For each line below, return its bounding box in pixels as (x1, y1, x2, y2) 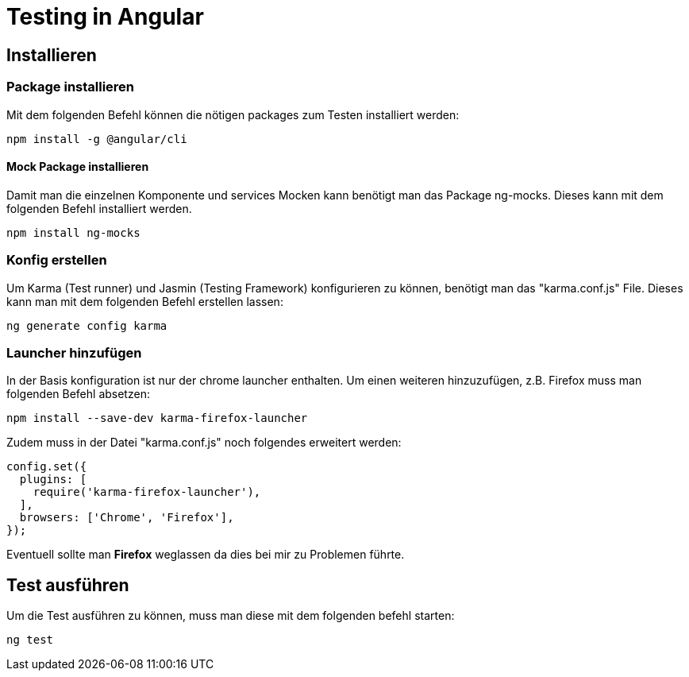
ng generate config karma (6, 319, 167, 332)
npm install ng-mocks (6, 226, 140, 239)
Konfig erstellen (6, 252, 107, 269)
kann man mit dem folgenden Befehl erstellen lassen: (6, 294, 283, 308)
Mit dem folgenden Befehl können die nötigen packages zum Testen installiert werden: (6, 107, 460, 122)
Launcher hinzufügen (6, 344, 142, 361)
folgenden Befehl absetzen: (6, 387, 150, 401)
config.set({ (6, 460, 87, 474)
